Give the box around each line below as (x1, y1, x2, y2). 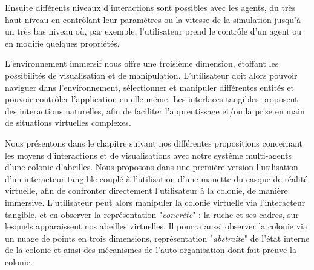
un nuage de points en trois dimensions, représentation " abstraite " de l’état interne (5, 231, 310, 244)
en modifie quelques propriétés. (5, 36, 120, 49)
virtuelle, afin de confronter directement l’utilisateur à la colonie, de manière (5, 184, 288, 197)
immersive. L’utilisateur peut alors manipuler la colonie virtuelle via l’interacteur (5, 196, 306, 208)
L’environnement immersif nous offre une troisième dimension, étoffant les (5, 57, 279, 70)
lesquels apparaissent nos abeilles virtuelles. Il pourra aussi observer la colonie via (5, 220, 307, 232)
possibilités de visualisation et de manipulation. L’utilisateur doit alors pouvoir (5, 68, 298, 81)
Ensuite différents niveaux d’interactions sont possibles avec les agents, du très (5, 1, 296, 13)
